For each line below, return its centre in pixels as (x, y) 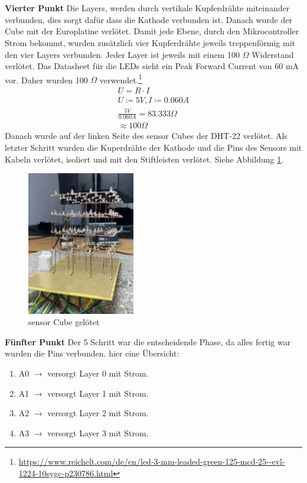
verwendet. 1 (121, 79)
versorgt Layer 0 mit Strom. (98, 373)
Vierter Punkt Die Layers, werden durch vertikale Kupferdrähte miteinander (147, 8)
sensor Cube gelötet (64, 322)
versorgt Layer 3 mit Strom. (98, 432)
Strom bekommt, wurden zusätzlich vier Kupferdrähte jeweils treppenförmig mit (150, 42)
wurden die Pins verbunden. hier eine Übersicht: (92, 353)
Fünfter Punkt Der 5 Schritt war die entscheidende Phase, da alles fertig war (148, 341)
